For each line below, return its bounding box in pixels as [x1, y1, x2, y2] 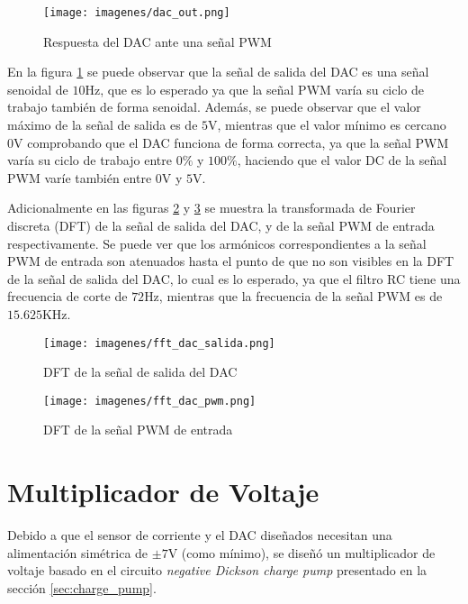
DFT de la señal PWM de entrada [43, 420, 233, 439]
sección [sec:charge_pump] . [7, 578, 157, 597]
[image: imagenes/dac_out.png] [43, 6, 230, 19]
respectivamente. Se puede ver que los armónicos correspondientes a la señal [7, 233, 427, 252]
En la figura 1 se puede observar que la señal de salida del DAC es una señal [7, 62, 429, 81]
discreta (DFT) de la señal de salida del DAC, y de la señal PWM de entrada [7, 216, 435, 234]
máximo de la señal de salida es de [7, 115, 198, 134]
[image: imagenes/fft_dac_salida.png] [43, 336, 275, 350]
